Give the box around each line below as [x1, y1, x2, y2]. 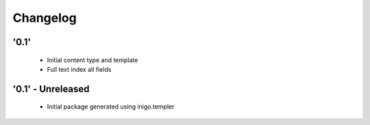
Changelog [12, 10, 77, 25]
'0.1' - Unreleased [12, 83, 90, 95]
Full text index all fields [47, 65, 112, 73]
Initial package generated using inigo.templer [47, 102, 175, 111]
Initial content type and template [47, 55, 138, 64]
